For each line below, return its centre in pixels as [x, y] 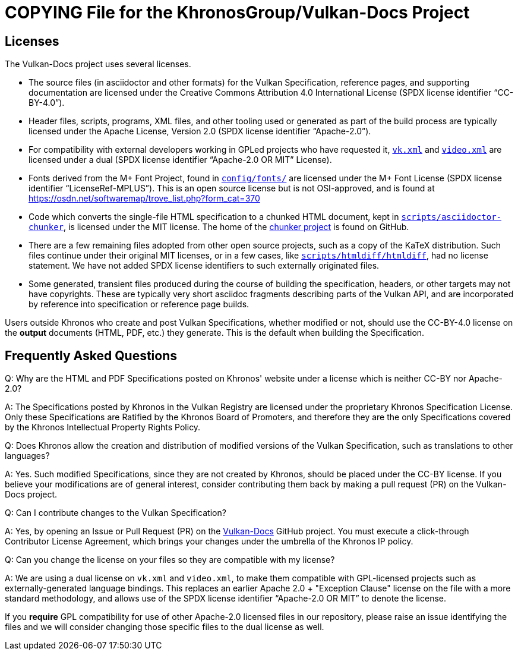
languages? [27, 456]
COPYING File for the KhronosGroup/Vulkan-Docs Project [237, 12]
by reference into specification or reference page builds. [139, 304]
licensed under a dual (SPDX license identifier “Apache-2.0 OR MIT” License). [180, 160]
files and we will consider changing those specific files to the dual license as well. [165, 627]
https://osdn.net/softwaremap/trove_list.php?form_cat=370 [144, 199]
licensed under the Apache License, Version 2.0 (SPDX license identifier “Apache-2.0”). [200, 131]
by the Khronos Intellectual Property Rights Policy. [103, 427]
